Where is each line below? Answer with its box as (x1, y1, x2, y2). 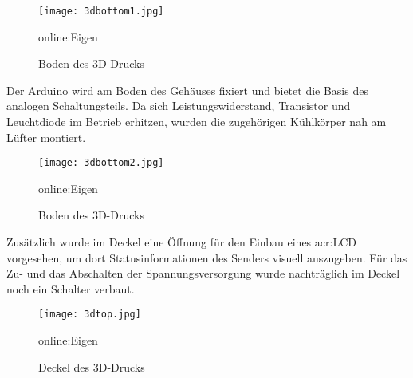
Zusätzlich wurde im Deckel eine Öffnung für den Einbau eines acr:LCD (6, 234, 356, 250)
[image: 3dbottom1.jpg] (38, 6, 164, 17)
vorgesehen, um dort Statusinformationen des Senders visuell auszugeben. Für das (6, 249, 407, 266)
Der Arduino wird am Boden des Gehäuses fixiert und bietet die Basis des (6, 81, 368, 98)
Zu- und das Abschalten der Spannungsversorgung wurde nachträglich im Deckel (6, 265, 400, 282)
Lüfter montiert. (6, 128, 86, 145)
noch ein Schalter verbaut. (6, 280, 135, 297)
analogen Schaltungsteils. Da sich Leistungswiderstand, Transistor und (6, 97, 351, 114)
